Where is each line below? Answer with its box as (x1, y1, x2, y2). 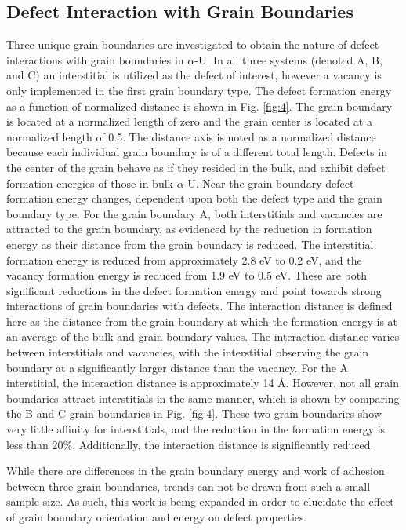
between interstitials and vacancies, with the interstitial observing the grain (6, 344, 369, 360)
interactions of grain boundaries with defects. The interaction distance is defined (6, 298, 393, 314)
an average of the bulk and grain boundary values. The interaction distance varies (6, 328, 400, 345)
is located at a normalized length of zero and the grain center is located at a (6, 113, 372, 130)
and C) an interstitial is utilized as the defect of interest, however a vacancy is (6, 67, 382, 83)
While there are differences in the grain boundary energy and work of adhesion (6, 462, 385, 479)
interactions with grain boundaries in (6, 51, 184, 68)
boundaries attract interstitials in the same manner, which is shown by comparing (6, 389, 400, 406)
